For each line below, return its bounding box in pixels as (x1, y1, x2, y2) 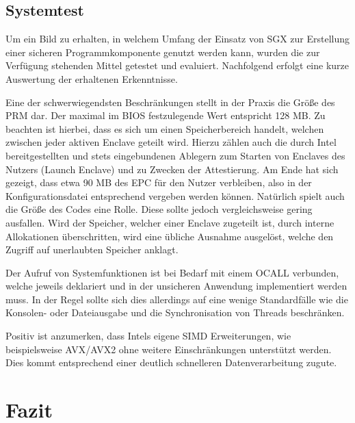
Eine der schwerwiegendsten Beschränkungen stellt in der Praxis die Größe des (5, 94, 335, 109)
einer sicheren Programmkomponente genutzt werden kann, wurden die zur (5, 44, 320, 59)
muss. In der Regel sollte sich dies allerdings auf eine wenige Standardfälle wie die (5, 292, 348, 306)
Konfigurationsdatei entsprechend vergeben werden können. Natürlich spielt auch (5, 188, 345, 203)
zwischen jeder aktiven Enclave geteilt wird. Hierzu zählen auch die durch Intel (5, 135, 337, 149)
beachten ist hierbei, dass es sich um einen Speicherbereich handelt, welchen (5, 121, 324, 136)
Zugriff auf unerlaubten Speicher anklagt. (5, 242, 179, 257)
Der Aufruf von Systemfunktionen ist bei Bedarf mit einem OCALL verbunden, (5, 265, 339, 279)
